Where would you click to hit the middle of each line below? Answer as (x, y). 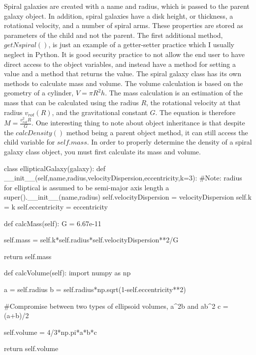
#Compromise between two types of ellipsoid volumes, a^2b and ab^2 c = (116, 306)
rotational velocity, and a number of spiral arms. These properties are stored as (124, 25)
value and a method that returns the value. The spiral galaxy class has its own (123, 74)
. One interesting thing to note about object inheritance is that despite (138, 122)
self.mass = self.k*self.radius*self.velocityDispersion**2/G (91, 240)
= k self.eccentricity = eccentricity (56, 206)
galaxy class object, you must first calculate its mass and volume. (102, 152)
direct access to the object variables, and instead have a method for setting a (120, 64)
